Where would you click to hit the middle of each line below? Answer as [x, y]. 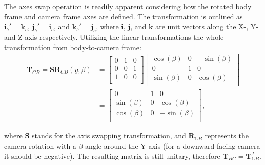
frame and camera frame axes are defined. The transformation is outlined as [124, 16]
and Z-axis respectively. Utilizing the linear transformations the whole [114, 37]
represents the [227, 136]
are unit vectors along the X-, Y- [207, 26]
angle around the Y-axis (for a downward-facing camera [173, 146]
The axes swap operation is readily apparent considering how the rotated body [128, 6]
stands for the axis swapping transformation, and [109, 136]
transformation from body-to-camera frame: [73, 47]
